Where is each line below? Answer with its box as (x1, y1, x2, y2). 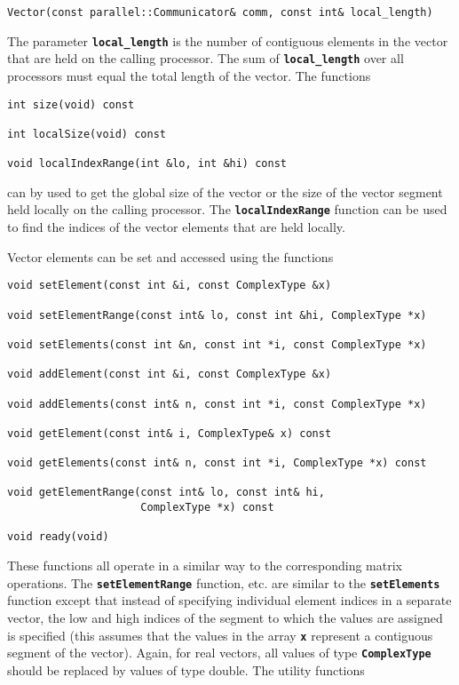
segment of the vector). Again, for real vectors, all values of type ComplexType (7, 643, 431, 662)
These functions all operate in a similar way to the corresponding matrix (7, 556, 403, 575)
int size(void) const (7, 98, 135, 111)
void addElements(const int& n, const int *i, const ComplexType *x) (7, 397, 427, 410)
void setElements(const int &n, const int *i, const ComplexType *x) (7, 338, 427, 351)
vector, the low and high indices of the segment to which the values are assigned (7, 608, 443, 626)
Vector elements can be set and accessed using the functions (7, 247, 334, 266)
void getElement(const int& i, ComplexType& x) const (7, 426, 332, 440)
